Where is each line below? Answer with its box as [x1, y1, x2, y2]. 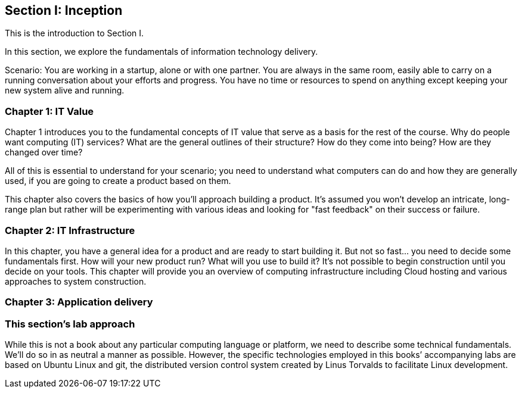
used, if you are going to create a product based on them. [5, 176, 231, 186]
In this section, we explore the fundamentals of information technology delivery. [5, 46, 318, 57]
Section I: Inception [5, 3, 123, 18]
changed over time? [5, 147, 83, 158]
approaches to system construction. [5, 276, 147, 286]
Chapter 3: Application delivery [5, 296, 153, 308]
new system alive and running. [5, 85, 125, 96]
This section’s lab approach [5, 317, 135, 330]
